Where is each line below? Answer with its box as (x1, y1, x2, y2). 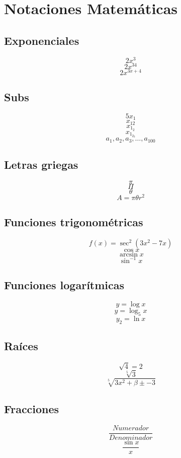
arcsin (120, 251, 138, 258)
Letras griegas (4, 157, 78, 172)
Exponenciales (4, 32, 79, 48)
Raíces (4, 338, 38, 353)
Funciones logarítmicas (4, 277, 125, 293)
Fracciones (4, 401, 59, 416)
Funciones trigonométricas (4, 214, 143, 230)
